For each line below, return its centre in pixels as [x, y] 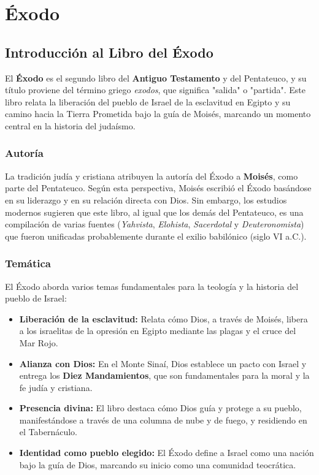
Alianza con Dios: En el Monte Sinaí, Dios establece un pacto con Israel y [163, 363]
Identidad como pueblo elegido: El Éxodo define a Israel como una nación [167, 453]
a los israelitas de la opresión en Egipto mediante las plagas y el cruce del [158, 331]
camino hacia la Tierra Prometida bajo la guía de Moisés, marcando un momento [158, 114]
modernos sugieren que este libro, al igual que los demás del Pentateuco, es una [154, 212]
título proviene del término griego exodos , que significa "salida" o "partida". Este [155, 90]
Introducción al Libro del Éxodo [109, 52]
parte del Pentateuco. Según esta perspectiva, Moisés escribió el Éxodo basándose [158, 188]
